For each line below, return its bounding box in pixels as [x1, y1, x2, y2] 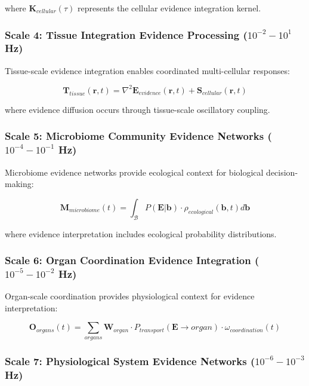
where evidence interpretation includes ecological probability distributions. [5, 227, 277, 240]
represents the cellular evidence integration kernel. [77, 2, 261, 14]
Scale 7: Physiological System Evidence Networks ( [5, 353, 255, 368]
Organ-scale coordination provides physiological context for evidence [5, 290, 255, 302]
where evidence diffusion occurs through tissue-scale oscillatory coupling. [5, 103, 270, 115]
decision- [266, 166, 298, 178]
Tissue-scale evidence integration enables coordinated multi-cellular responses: [5, 64, 290, 76]
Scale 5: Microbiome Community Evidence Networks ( [5, 128, 272, 143]
